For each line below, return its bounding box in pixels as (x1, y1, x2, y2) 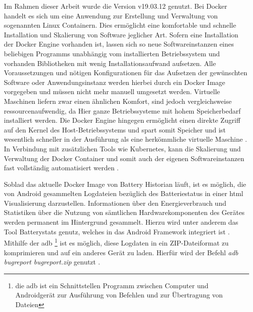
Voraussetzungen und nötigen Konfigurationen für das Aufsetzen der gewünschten (4, 67, 248, 78)
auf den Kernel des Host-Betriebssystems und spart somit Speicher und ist (4, 124, 226, 134)
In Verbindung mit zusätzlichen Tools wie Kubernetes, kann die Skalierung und (4, 143, 241, 153)
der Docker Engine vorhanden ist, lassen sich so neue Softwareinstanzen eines (4, 39, 234, 49)
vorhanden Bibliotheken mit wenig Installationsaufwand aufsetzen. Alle (4, 58, 216, 68)
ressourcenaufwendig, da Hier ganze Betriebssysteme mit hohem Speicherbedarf (4, 105, 241, 115)
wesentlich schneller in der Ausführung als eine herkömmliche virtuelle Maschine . (4, 134, 247, 144)
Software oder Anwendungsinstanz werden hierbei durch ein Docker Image (4, 77, 225, 87)
